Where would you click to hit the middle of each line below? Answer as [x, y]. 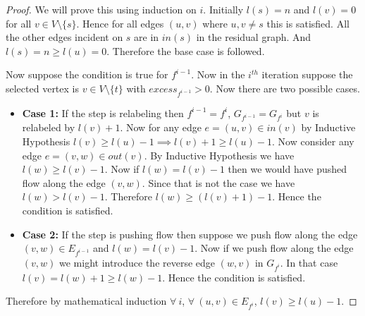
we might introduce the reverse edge [137, 262]
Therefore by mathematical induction [86, 301]
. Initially [223, 9]
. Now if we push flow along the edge [274, 248]
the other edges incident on [64, 37]
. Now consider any [313, 141]
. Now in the [218, 74]
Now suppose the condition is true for [87, 74]
